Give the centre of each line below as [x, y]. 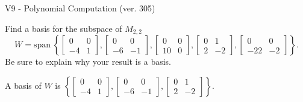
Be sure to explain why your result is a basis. [88, 61]
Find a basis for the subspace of [64, 28]
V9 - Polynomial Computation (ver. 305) [80, 8]
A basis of [23, 85]
